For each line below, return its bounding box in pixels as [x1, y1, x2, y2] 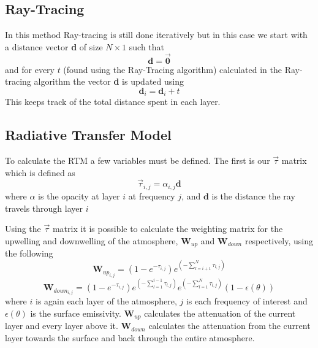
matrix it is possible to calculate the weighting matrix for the [52, 222, 283, 235]
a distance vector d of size [5, 40, 103, 53]
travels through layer [5, 201, 83, 214]
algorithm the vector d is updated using [34, 75, 184, 88]
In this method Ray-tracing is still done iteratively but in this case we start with [5, 28, 308, 41]
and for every [5, 63, 55, 75]
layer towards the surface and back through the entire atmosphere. [5, 331, 255, 344]
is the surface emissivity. [30, 306, 121, 319]
